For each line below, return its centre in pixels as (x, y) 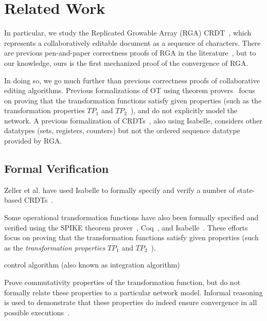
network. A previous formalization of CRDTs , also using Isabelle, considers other (133, 120)
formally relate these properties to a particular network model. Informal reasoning (133, 292)
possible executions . (37, 312)
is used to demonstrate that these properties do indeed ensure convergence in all (131, 302)
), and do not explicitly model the (184, 110)
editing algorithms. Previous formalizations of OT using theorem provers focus (130, 90)
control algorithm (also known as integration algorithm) (92, 265)
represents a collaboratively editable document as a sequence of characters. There (132, 42)
